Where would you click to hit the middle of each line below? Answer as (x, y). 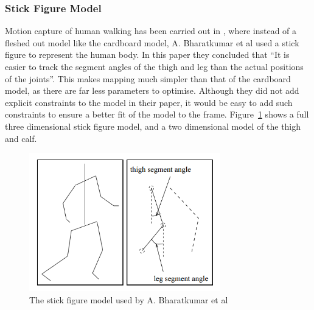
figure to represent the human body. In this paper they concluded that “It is (147, 55)
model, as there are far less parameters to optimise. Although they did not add (152, 90)
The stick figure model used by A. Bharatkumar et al (129, 299)
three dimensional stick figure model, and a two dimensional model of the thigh (153, 126)
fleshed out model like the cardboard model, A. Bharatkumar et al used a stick (152, 42)
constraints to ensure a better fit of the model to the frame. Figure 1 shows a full (157, 114)
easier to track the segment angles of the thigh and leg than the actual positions (154, 66)
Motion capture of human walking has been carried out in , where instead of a (151, 31)
